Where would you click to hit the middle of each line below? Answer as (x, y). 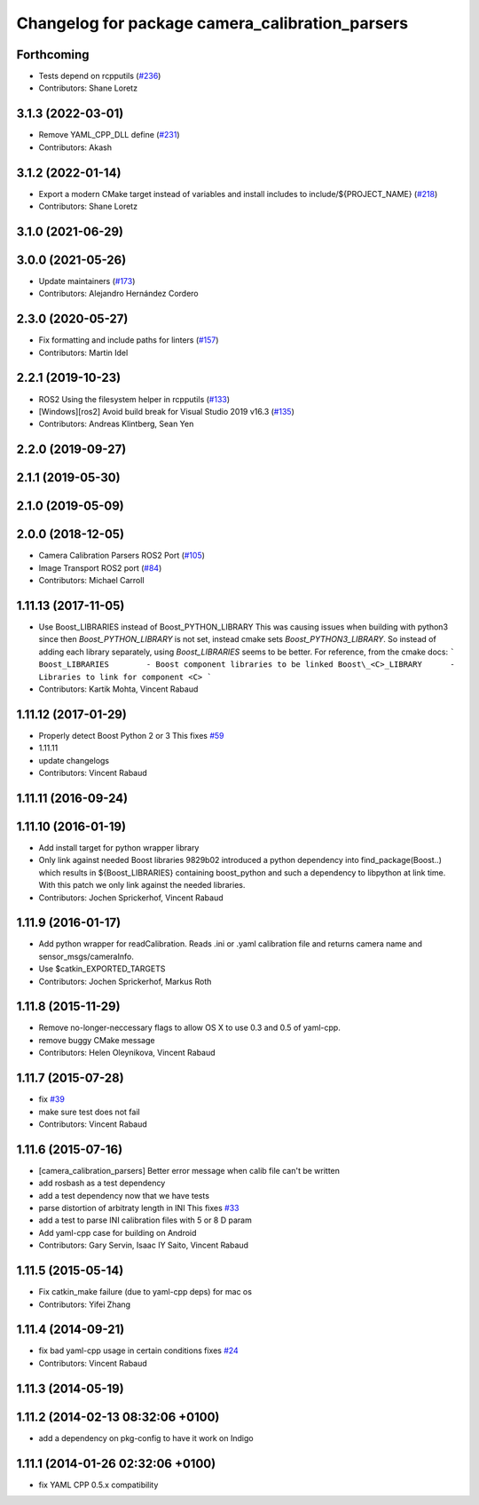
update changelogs (74, 760)
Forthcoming (53, 55)
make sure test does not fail (90, 1112)
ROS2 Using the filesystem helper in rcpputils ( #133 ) (134, 399)
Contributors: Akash (75, 147)
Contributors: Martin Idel (83, 352)
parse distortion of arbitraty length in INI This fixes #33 (139, 1208)
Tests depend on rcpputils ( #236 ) (100, 76)
